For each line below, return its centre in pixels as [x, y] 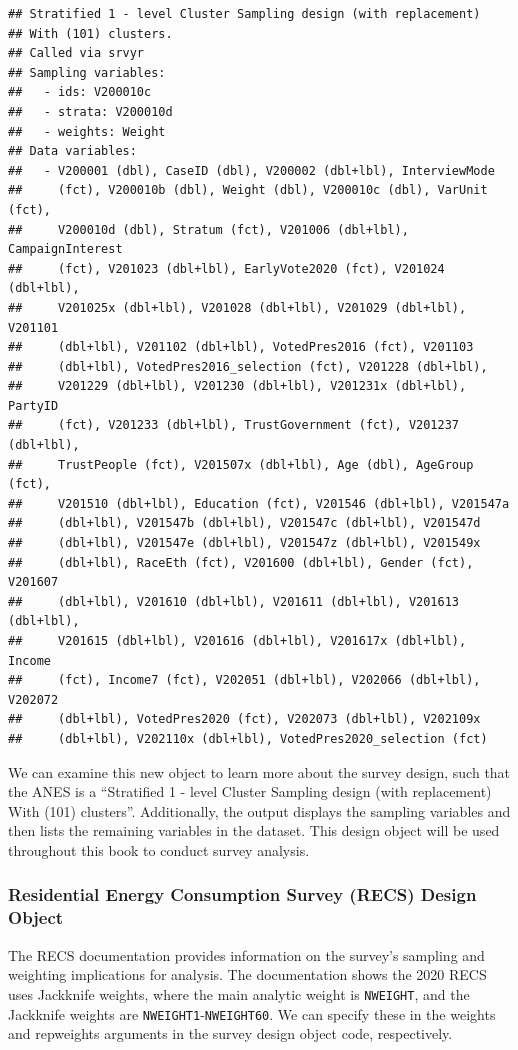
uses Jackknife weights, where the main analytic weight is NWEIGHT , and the [239, 993]
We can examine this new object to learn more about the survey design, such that [259, 771]
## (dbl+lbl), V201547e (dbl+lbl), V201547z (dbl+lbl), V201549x [244, 543]
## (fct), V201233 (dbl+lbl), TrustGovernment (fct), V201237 [234, 425]
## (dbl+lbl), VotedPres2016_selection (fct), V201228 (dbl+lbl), [248, 366]
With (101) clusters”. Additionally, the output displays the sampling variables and [259, 810]
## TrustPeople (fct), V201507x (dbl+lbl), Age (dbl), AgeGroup [241, 464]
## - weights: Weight [87, 131]
